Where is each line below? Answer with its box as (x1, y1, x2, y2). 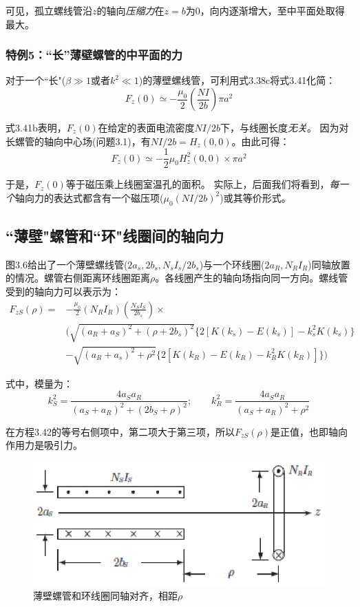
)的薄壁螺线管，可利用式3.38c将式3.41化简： (138, 73, 336, 87)
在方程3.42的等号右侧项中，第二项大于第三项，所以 (6, 424, 235, 438)
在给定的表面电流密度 (98, 120, 195, 134)
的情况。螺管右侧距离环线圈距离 (6, 270, 150, 285)
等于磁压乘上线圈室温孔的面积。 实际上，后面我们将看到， (65, 177, 330, 191)
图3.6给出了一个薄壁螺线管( (6, 257, 128, 271)
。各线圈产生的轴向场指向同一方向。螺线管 (155, 270, 348, 285)
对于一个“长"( (6, 73, 66, 87)
